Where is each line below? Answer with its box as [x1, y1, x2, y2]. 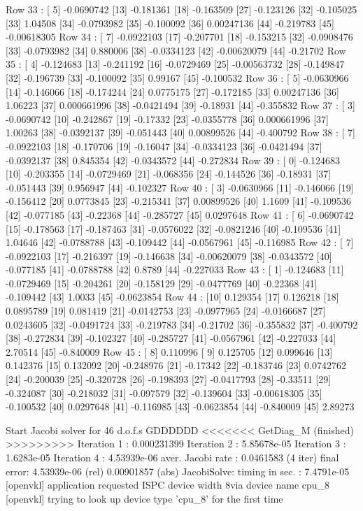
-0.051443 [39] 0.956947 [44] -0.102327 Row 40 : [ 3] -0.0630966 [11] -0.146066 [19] [6, 180, 354, 194]
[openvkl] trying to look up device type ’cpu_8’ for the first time [6, 491, 283, 505]
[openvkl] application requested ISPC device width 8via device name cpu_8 [6, 477, 330, 492]
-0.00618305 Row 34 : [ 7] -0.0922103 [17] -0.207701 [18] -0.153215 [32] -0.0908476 [6, 29, 353, 44]
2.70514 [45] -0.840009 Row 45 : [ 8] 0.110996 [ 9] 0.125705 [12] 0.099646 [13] [6, 344, 333, 359]
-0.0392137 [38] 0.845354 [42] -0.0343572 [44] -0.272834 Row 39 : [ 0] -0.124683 [6, 152, 341, 167]
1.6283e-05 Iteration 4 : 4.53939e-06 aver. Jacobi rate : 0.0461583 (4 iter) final [6, 450, 339, 464]
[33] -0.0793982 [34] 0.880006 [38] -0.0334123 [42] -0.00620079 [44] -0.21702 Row [6, 43, 346, 57]
